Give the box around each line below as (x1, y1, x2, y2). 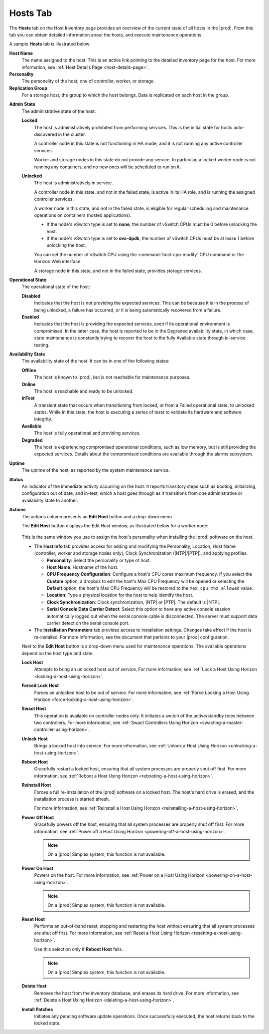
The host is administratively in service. (34, 180, 113, 186)
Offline (21, 367, 36, 373)
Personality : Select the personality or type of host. (46, 557, 151, 563)
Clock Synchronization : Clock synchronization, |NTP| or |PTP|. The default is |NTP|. (46, 599, 220, 605)
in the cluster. (58, 131, 86, 137)
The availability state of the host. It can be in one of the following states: (21, 358, 170, 364)
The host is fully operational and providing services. (34, 430, 141, 436)
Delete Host (21, 983, 47, 989)
